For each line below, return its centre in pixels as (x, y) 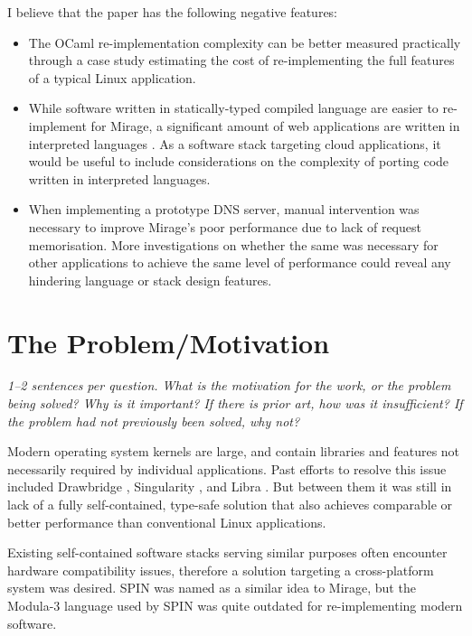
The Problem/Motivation (169, 342)
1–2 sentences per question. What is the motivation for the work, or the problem (229, 385)
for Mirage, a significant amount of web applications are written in (275, 125)
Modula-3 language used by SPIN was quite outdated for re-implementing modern (235, 605)
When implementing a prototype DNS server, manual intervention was (224, 209)
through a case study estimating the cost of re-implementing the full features (241, 60)
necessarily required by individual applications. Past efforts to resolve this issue (227, 468)
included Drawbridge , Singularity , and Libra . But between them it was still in (230, 486)
